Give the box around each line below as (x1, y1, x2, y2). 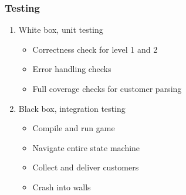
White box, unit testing (18, 23, 103, 36)
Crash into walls (32, 180, 91, 193)
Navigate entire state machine (32, 141, 140, 153)
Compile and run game (32, 122, 115, 134)
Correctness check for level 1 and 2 (32, 43, 158, 55)
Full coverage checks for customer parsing (32, 83, 182, 94)
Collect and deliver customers (32, 161, 139, 173)
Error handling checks (32, 63, 111, 75)
